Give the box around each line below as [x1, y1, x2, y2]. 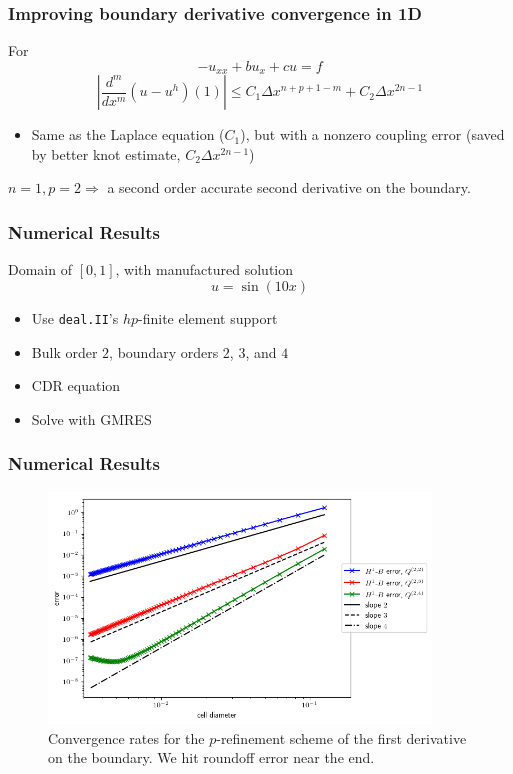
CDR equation [31, 375, 121, 396]
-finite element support [138, 307, 278, 328]
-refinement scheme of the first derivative [216, 727, 467, 748]
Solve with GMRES [31, 408, 152, 429]
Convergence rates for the [48, 727, 205, 748]
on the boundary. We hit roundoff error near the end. [48, 747, 375, 768]
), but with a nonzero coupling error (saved [240, 124, 505, 145]
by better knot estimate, [31, 143, 181, 164]
